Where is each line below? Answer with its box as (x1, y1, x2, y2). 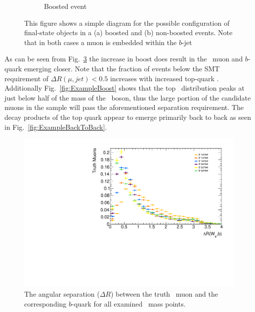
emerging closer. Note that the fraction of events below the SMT (24, 63, 220, 73)
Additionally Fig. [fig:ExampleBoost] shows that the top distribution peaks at (4, 83, 245, 93)
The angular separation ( (24, 289, 100, 299)
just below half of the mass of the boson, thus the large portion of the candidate (4, 92, 251, 103)
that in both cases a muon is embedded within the (24, 37, 177, 47)
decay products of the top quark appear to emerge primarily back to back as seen (4, 111, 251, 122)
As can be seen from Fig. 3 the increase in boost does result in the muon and (4, 53, 243, 64)
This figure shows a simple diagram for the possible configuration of (24, 17, 230, 28)
